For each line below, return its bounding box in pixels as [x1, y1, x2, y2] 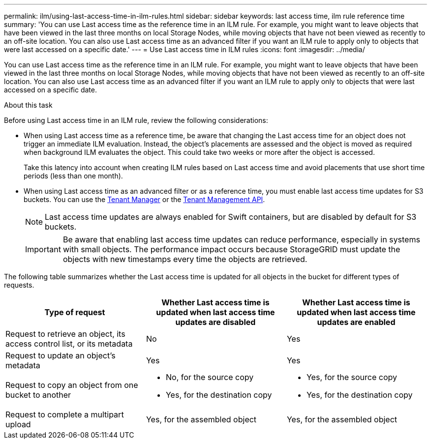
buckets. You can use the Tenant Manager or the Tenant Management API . [24, 195, 265, 204]
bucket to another [5, 390, 71, 400]
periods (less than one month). [24, 172, 123, 180]
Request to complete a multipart [5, 410, 124, 419]
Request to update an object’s [5, 351, 116, 360]
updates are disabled [175, 317, 256, 327]
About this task [4, 101, 53, 109]
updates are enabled [317, 317, 396, 327]
